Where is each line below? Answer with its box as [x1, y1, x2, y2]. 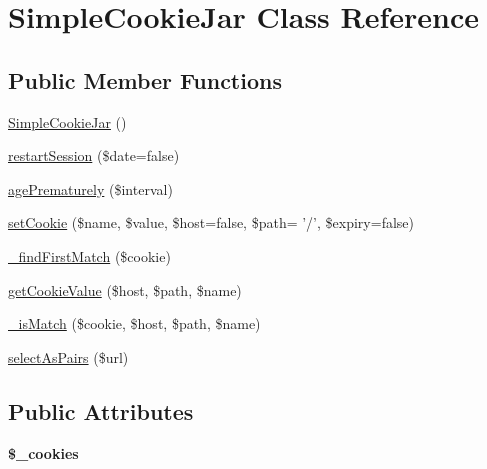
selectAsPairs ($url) [8, 346, 129, 367]
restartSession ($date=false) [8, 145, 180, 166]
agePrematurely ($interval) [8, 178, 173, 199]
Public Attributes [8, 395, 194, 426]
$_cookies [8, 442, 79, 463]
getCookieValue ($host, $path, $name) [8, 279, 242, 300]
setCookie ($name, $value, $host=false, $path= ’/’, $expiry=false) [8, 212, 414, 233]
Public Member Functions [8, 64, 282, 95]
